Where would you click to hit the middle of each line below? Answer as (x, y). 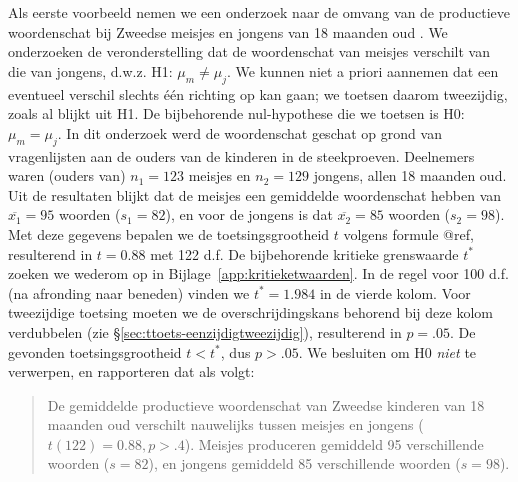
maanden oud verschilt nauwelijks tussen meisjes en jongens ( (235, 424)
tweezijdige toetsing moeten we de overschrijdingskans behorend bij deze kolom (250, 312)
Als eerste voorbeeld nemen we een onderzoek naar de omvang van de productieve (259, 12)
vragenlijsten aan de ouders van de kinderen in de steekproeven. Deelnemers (241, 155)
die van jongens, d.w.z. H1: (90, 70)
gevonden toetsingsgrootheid (95, 351)
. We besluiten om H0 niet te (387, 351)
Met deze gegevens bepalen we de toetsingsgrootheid (169, 233)
